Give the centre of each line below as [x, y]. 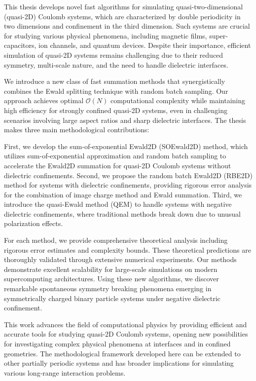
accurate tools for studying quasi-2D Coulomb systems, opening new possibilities [126, 334]
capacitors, [20, 45]
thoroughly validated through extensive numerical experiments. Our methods [120, 259]
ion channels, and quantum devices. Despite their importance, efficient [145, 45]
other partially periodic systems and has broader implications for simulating [119, 363]
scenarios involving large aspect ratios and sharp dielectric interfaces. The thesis [125, 120]
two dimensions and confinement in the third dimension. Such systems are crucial [127, 26]
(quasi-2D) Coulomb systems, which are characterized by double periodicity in [122, 16]
